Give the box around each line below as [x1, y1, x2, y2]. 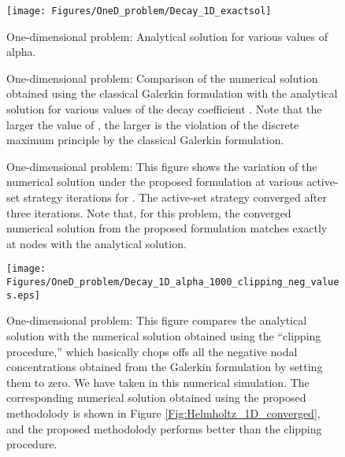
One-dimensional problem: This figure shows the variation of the [6, 158, 317, 174]
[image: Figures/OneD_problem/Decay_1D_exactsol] [6, 6, 272, 17]
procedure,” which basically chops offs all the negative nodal [6, 343, 298, 359]
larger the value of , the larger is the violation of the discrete [6, 116, 299, 132]
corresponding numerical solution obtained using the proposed [6, 389, 306, 406]
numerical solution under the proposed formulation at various [6, 173, 303, 190]
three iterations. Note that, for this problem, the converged [6, 204, 291, 221]
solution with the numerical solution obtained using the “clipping [6, 327, 321, 344]
